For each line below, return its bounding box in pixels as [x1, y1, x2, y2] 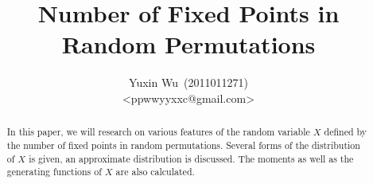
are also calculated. [115, 165, 195, 178]
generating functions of [6, 165, 102, 178]
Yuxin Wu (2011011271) [129, 74, 248, 91]
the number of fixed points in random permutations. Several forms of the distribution [6, 138, 360, 151]
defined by [324, 125, 367, 139]
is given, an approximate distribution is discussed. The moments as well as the [29, 151, 354, 165]
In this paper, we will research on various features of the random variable [6, 125, 310, 139]
